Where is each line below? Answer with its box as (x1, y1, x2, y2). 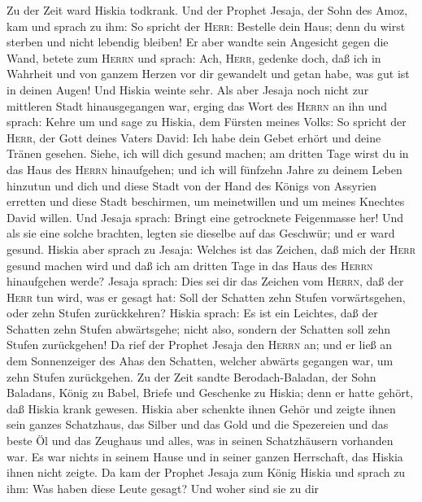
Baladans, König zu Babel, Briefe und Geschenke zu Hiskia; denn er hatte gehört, (7, 384, 413, 401)
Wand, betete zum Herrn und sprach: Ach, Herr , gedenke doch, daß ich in (7, 49, 381, 66)
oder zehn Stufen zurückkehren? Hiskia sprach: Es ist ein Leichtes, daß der (7, 304, 378, 321)
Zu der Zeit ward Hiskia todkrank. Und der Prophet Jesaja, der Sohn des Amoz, (7, 2, 408, 18)
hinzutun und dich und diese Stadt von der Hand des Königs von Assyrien (7, 177, 377, 194)
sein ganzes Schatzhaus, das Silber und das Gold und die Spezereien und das (7, 416, 389, 433)
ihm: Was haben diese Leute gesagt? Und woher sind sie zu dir (7, 479, 320, 496)
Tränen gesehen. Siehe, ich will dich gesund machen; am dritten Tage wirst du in (7, 145, 409, 162)
